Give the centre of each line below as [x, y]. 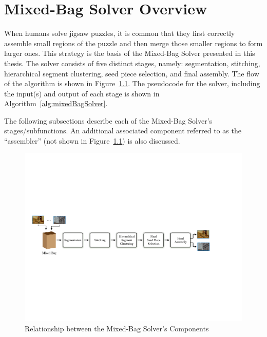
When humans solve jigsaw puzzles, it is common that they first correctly [120, 33]
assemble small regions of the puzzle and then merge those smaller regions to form [133, 43]
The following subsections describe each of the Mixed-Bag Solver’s [108, 120]
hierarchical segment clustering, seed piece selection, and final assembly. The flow [132, 73]
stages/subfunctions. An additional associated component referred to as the [123, 131]
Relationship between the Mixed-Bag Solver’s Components [117, 328]
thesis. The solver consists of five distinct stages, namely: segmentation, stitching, [132, 63]
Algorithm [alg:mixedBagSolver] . [56, 103]
